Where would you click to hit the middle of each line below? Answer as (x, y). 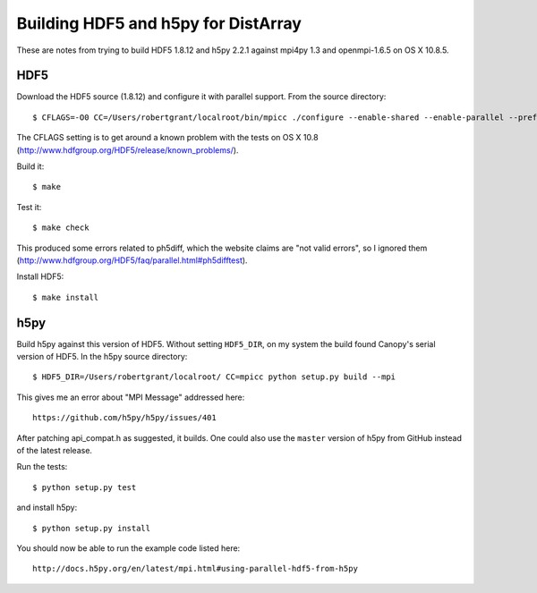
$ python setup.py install (92, 528)
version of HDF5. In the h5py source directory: (102, 357)
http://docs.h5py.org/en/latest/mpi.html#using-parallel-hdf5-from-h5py (195, 569)
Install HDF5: (40, 276)
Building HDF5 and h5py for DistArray (159, 23)
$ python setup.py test (85, 487)
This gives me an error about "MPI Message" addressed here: (131, 397)
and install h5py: (47, 508)
